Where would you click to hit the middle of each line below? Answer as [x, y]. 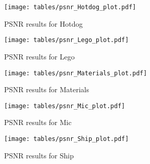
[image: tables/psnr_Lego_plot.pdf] [67, 40]
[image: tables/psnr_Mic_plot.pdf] [65, 106]
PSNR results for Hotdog [44, 23]
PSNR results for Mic [38, 122]
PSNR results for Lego [39, 56]
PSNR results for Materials [47, 89]
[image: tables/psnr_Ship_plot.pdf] [67, 139]
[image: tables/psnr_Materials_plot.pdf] [76, 73]
